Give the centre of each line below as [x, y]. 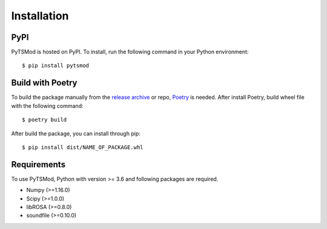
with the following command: [47, 105]
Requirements [38, 164]
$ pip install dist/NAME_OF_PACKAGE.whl [83, 147]
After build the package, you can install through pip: [76, 133]
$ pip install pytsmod [56, 66]
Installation [40, 16]
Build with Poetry [44, 83]
